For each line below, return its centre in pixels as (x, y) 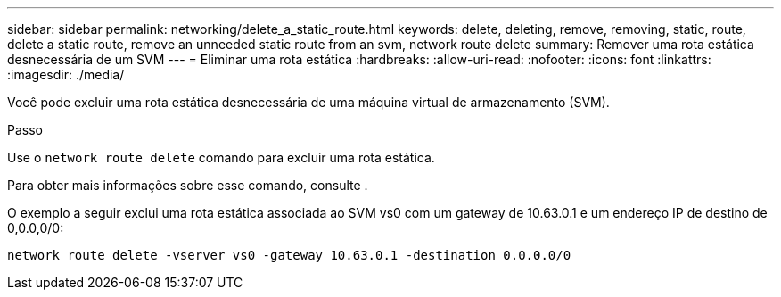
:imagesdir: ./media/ (66, 74)
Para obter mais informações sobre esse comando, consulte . (188, 185)
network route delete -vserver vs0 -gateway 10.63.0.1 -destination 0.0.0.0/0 (289, 255)
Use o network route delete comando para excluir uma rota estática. (221, 157)
